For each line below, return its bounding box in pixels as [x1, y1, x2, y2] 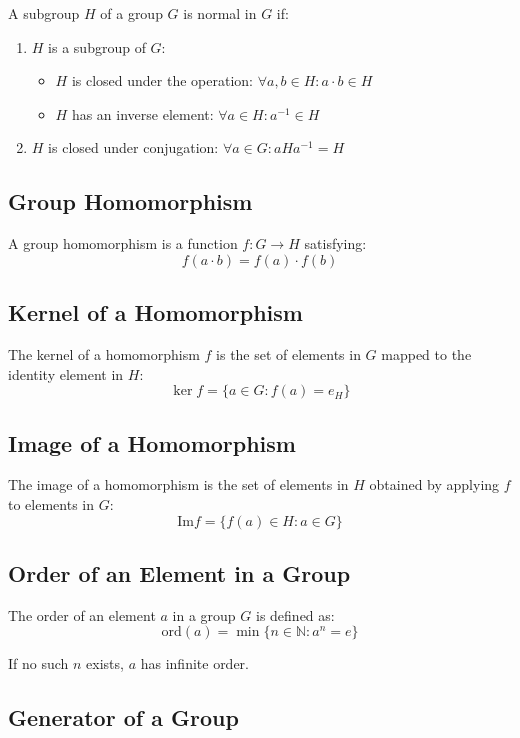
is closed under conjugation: [48, 137, 219, 158]
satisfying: [304, 233, 367, 254]
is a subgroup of [48, 36, 146, 57]
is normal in [183, 3, 257, 23]
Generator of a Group [8, 702, 239, 733]
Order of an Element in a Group [8, 557, 351, 588]
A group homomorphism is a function [8, 233, 238, 254]
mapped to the [381, 343, 472, 364]
